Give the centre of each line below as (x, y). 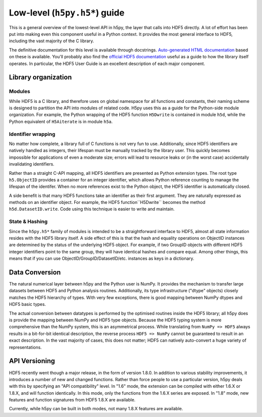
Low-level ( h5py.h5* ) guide (67, 13)
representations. (25, 347)
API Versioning (32, 361)
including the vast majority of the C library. (51, 41)
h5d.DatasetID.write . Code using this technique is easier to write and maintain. (92, 209)
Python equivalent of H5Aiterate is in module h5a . (61, 121)
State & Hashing (28, 222)
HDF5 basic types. (27, 304)
